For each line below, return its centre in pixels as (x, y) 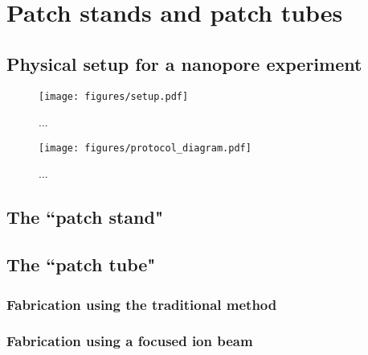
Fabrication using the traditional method (142, 304)
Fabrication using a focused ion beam (130, 341)
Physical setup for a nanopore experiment (184, 63)
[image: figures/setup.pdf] (114, 96)
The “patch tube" (81, 264)
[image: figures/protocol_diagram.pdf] (145, 148)
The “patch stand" (85, 217)
